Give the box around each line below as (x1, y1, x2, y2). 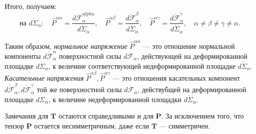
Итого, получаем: (4, 1, 57, 11)
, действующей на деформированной (137, 50, 248, 61)
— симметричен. (159, 120, 210, 131)
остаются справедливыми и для (58, 111, 154, 121)
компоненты (4, 50, 41, 61)
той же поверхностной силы (36, 84, 122, 95)
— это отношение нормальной (143, 40, 235, 51)
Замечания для (4, 111, 48, 121)
